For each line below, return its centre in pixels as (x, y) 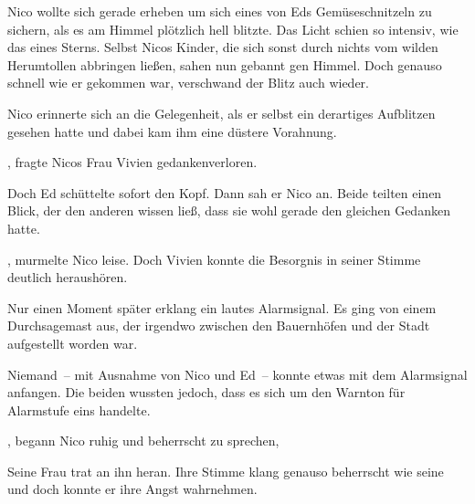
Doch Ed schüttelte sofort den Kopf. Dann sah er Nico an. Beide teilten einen (225, 192)
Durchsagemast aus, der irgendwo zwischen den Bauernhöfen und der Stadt (219, 325)
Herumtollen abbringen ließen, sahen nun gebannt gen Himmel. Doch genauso (225, 64)
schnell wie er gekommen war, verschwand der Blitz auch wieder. (188, 83)
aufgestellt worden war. (73, 343)
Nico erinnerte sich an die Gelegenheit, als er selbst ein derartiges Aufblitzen (222, 113)
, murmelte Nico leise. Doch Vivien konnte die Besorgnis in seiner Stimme (214, 259)
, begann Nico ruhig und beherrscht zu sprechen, (143, 441)
